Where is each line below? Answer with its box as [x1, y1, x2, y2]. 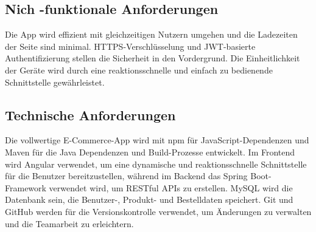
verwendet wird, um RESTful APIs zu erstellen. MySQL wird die [49, 181, 293, 194]
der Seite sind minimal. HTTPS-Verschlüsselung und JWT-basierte [5, 39, 256, 52]
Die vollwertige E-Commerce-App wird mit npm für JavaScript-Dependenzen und [5, 134, 309, 146]
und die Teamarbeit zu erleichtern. [5, 217, 134, 230]
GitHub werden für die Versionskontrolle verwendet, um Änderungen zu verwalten [5, 205, 312, 217]
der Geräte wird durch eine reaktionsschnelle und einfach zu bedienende [5, 63, 273, 76]
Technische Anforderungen [5, 105, 176, 124]
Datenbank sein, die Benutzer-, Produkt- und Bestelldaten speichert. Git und [5, 193, 293, 206]
